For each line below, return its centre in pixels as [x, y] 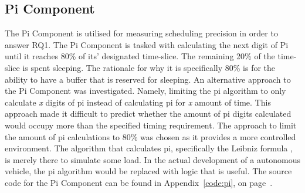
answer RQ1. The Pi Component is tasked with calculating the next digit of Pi [147, 44]
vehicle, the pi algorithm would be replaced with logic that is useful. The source [148, 171]
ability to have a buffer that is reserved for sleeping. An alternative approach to [148, 79]
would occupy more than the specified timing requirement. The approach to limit [151, 125]
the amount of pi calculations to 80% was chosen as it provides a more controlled [150, 136]
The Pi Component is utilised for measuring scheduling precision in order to [141, 33]
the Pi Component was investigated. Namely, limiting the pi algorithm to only [145, 91]
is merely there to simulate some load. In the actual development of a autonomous [152, 159]
